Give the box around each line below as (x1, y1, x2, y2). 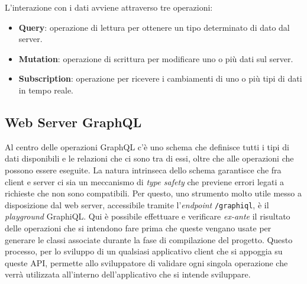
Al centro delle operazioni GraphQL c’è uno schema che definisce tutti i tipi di (5, 140, 289, 153)
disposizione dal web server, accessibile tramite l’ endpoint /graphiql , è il (5, 198, 269, 211)
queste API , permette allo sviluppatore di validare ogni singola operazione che (5, 256, 288, 269)
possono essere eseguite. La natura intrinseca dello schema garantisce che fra (5, 163, 282, 176)
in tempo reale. (18, 83, 74, 96)
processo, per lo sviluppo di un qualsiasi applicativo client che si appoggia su (5, 245, 283, 257)
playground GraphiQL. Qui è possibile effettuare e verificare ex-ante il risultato (5, 210, 290, 222)
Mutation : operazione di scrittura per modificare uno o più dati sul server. (18, 52, 293, 64)
